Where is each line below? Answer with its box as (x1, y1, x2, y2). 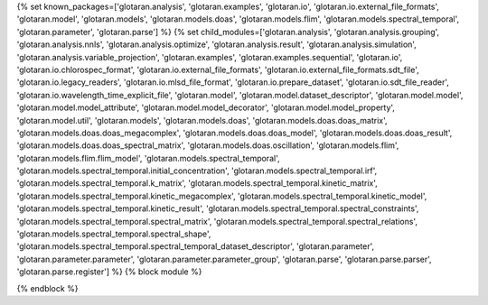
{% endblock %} (16, 282, 79, 293)
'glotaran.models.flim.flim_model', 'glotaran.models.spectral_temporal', (16, 152, 280, 163)
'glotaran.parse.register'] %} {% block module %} (16, 266, 202, 277)
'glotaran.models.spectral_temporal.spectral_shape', (16, 228, 211, 239)
